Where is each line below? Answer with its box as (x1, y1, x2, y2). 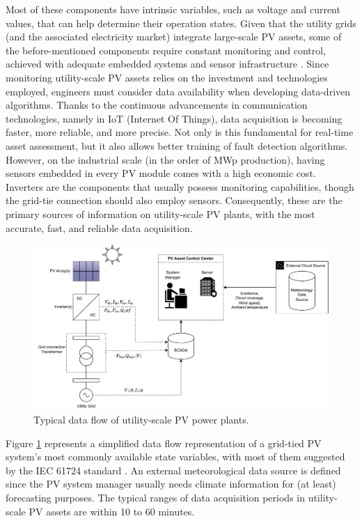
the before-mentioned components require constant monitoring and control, (6, 42, 326, 57)
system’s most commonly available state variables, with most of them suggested (6, 449, 345, 464)
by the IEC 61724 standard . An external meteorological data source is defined (6, 462, 341, 477)
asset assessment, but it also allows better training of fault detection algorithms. (6, 138, 348, 153)
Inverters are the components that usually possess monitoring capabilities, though (6, 179, 354, 194)
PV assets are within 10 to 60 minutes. (29, 504, 195, 518)
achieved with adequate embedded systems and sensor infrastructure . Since (6, 56, 329, 71)
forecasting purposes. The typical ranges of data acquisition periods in (6, 490, 305, 504)
